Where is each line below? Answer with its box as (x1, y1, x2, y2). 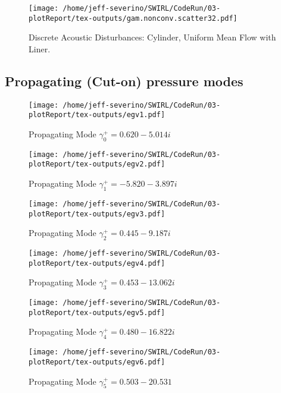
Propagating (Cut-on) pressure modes (5, 71, 243, 90)
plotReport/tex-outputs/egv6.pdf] (29, 357, 166, 366)
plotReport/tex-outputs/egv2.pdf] (29, 160, 166, 169)
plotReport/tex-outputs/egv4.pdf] (29, 259, 166, 268)
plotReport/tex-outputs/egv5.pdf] (29, 308, 166, 317)
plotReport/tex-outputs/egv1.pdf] (29, 111, 166, 120)
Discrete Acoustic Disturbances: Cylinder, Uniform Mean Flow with (29, 31, 276, 43)
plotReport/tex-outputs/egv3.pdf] (29, 209, 166, 218)
